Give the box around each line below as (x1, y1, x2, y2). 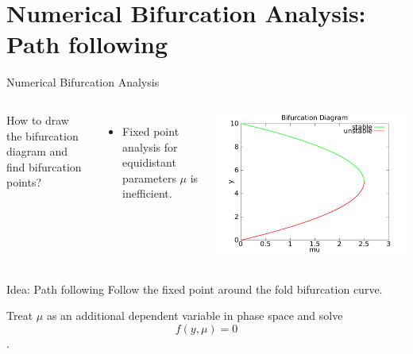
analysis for (122, 138, 178, 155)
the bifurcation (6, 127, 79, 144)
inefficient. (122, 185, 172, 202)
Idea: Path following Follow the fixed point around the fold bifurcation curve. (6, 280, 383, 297)
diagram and (6, 143, 68, 160)
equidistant (122, 154, 176, 171)
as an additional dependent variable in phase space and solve (46, 307, 343, 324)
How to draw (6, 111, 69, 128)
